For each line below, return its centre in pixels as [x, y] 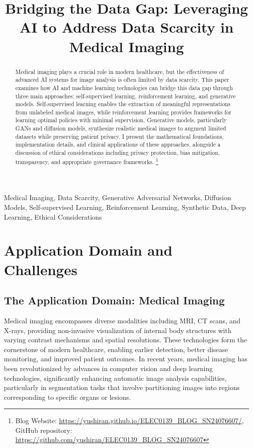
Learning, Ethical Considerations [53, 216]
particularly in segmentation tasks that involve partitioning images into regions [122, 387]
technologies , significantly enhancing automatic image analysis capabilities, [115, 378]
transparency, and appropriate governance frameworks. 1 [87, 161]
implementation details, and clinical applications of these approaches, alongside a [118, 144]
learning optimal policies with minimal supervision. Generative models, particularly [121, 120]
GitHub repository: [44, 430]
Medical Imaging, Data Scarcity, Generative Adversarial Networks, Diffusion [117, 197]
